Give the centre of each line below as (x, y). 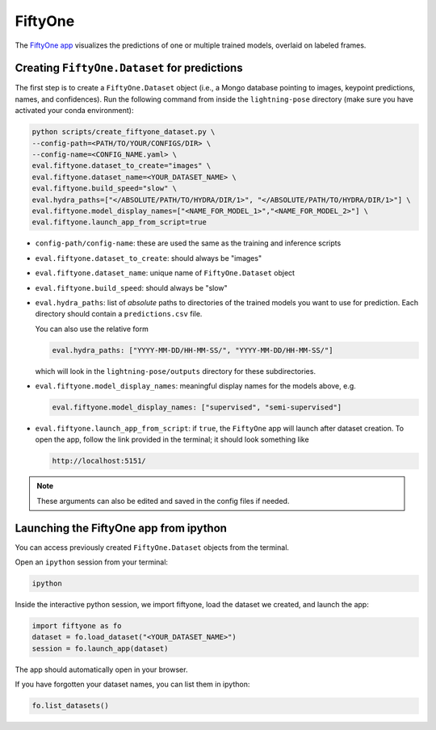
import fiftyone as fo (77, 626)
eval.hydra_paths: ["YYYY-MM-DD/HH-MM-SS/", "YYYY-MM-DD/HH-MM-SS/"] (193, 350)
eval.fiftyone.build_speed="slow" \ (105, 189)
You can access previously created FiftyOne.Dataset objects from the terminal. (152, 547)
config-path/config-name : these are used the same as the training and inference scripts (188, 243)
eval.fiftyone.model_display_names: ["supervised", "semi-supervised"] (197, 407)
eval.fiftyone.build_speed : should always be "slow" (131, 287)
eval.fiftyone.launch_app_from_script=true (119, 222)
